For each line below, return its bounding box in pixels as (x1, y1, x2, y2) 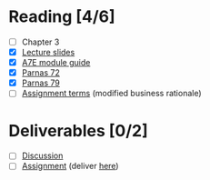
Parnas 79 (21, 77, 61, 88)
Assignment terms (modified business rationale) (21, 88, 202, 99)
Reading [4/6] (8, 6, 115, 27)
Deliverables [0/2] (8, 120, 149, 141)
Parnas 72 (21, 67, 60, 78)
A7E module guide (21, 57, 91, 68)
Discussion (21, 150, 64, 161)
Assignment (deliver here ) (21, 161, 119, 172)
